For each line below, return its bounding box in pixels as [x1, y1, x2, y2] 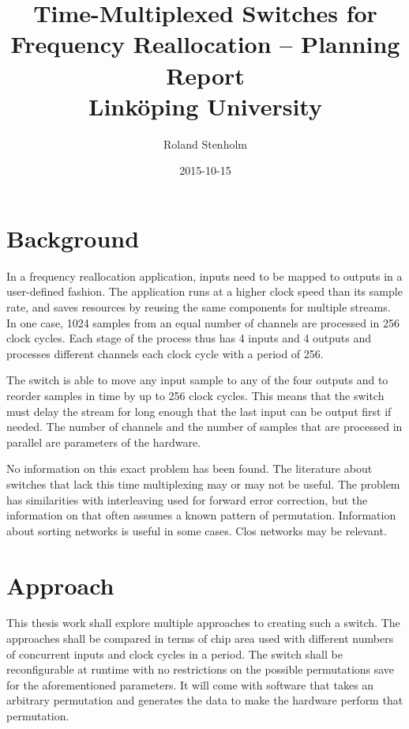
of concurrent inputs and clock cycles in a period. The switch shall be [6, 645, 343, 662]
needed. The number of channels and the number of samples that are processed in [6, 418, 403, 435]
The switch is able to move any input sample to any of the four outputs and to [6, 372, 388, 388]
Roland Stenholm [163, 135, 247, 152]
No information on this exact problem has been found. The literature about [6, 460, 373, 477]
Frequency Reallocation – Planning [10, 28, 400, 60]
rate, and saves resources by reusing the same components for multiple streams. [6, 299, 391, 315]
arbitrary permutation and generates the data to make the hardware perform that [6, 692, 403, 708]
